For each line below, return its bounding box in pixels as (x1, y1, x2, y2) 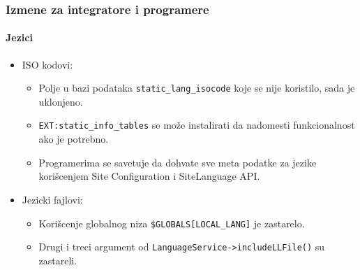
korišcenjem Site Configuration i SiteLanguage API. (38, 169, 260, 183)
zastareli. (38, 253, 77, 267)
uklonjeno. (38, 94, 83, 108)
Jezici (6, 30, 33, 45)
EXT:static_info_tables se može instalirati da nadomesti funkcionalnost (38, 118, 355, 132)
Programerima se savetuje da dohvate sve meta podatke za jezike (38, 155, 317, 169)
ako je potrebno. (38, 132, 109, 146)
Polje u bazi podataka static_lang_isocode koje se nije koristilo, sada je (38, 80, 355, 95)
